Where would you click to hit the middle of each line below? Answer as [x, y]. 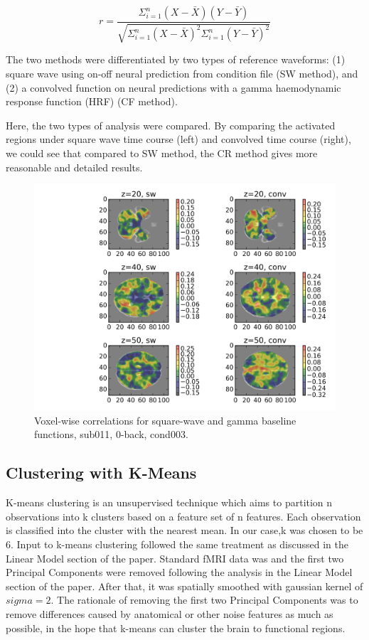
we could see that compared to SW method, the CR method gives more [162, 153]
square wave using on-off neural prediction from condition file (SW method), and [182, 74]
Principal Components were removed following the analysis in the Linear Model [179, 572]
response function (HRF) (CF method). [92, 101]
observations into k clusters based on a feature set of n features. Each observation [183, 516]
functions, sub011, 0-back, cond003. [111, 434]
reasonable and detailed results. [74, 167]
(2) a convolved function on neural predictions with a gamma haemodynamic [173, 87]
